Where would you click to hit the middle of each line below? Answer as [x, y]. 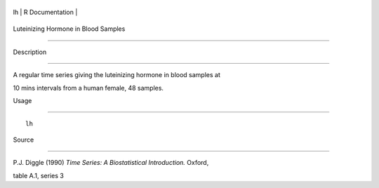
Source [24, 140]
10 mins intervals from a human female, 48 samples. [88, 88]
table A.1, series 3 [39, 175]
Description [30, 52]
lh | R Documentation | [45, 12]
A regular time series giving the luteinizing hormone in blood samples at [117, 75]
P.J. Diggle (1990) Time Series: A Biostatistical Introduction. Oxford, [111, 163]
